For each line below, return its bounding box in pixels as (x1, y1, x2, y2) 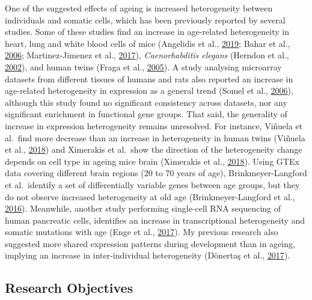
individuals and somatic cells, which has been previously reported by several (5, 13, 286, 26)
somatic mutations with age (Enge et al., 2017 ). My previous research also (5, 225, 278, 238)
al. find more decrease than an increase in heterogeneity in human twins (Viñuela (5, 131, 305, 144)
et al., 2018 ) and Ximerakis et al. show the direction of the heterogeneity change (5, 143, 302, 156)
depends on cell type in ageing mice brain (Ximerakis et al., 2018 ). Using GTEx (5, 155, 299, 167)
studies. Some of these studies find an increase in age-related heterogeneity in (5, 25, 290, 38)
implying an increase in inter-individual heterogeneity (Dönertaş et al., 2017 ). (5, 249, 290, 262)
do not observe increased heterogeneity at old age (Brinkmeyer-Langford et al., (5, 190, 295, 203)
